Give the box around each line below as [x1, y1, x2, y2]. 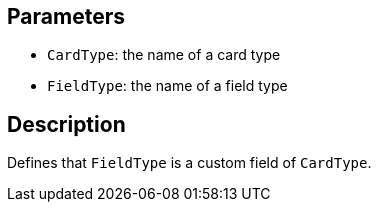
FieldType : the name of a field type [47, 77, 288, 95]
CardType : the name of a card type [47, 46, 281, 64]
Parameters [7, 4, 125, 29]
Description [7, 111, 126, 137]
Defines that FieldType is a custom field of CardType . [7, 154, 372, 172]
